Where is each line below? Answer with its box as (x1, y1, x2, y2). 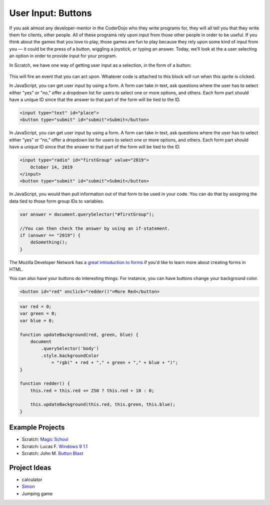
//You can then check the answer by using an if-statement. (19, 225, 170, 231)
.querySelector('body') (40, 345, 99, 351)
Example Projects (9, 423, 65, 432)
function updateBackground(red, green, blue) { (19, 331, 138, 337)
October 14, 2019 (30, 164, 73, 170)
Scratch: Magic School (21, 436, 68, 442)
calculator (21, 476, 42, 482)
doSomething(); (30, 239, 67, 245)
